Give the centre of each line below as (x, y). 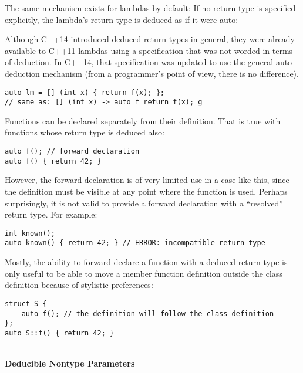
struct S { (26, 304)
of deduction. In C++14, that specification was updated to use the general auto (149, 62)
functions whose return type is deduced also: (85, 132)
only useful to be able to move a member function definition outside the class (144, 273)
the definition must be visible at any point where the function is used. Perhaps (146, 191)
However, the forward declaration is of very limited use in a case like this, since (147, 180)
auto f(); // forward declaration (72, 152)
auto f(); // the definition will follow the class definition (148, 313)
